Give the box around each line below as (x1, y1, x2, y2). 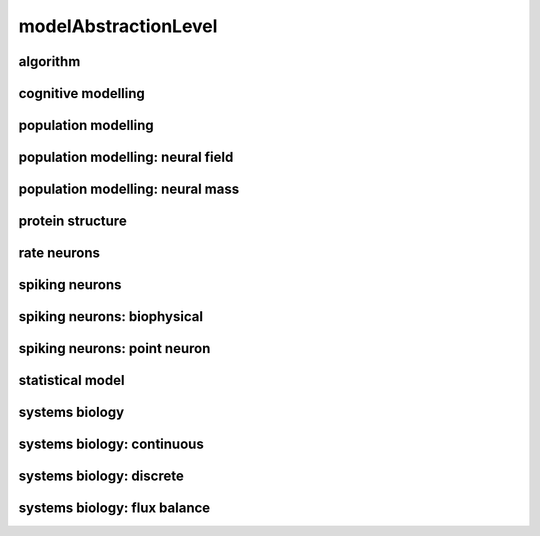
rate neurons (18, 245, 100, 262)
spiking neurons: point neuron (18, 340, 211, 357)
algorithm (18, 53, 81, 70)
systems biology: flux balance (18, 500, 211, 517)
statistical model (18, 372, 125, 389)
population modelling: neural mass (18, 181, 240, 198)
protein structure (18, 213, 127, 230)
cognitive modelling (18, 85, 145, 102)
